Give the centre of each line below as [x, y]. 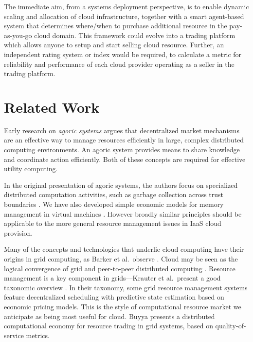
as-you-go [18, 35]
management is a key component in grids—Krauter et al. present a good [112, 278]
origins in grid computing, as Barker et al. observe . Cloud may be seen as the [121, 259]
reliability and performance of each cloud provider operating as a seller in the [119, 64]
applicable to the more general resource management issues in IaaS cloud [113, 223]
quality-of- [231, 326]
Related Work [52, 107]
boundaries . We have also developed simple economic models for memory [114, 204]
